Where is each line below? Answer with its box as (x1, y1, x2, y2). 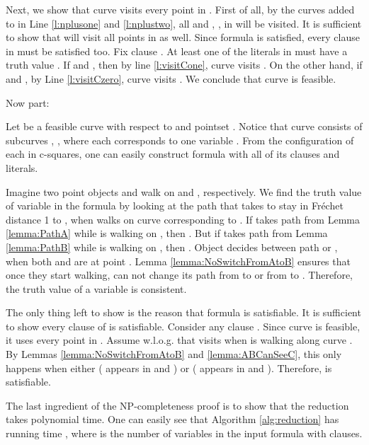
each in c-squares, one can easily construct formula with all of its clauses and (6, 146, 340, 161)
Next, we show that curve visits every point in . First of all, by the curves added (6, 2, 355, 16)
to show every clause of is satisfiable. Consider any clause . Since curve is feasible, (6, 318, 361, 333)
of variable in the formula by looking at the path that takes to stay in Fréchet (6, 198, 344, 213)
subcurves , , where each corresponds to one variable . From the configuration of (6, 132, 354, 147)
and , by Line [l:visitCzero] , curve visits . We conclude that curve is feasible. (6, 71, 336, 86)
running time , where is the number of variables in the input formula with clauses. (6, 426, 363, 441)
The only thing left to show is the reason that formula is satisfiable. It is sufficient (6, 305, 361, 320)
